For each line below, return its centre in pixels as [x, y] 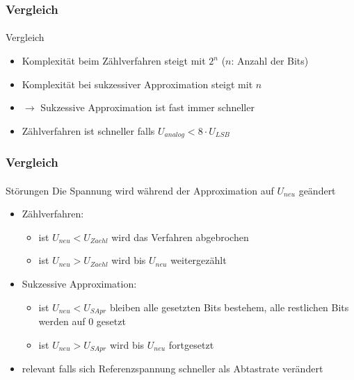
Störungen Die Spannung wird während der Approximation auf [140, 190]
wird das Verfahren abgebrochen [180, 237]
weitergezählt [199, 260]
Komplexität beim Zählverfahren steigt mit [114, 61]
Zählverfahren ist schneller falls [88, 130]
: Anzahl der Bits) [270, 61]
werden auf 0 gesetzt [82, 321]
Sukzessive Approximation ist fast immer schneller [147, 107]
